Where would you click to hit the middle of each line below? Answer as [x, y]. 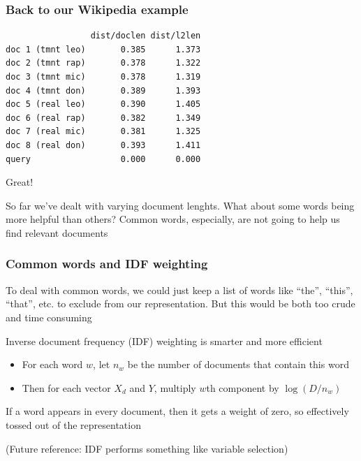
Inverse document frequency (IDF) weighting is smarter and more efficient [164, 341]
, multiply [175, 387]
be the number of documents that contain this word [238, 364]
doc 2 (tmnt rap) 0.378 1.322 [103, 63]
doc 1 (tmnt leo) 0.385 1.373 [103, 49]
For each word [52, 364]
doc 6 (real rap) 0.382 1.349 [103, 118]
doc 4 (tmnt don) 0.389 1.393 [103, 90]
